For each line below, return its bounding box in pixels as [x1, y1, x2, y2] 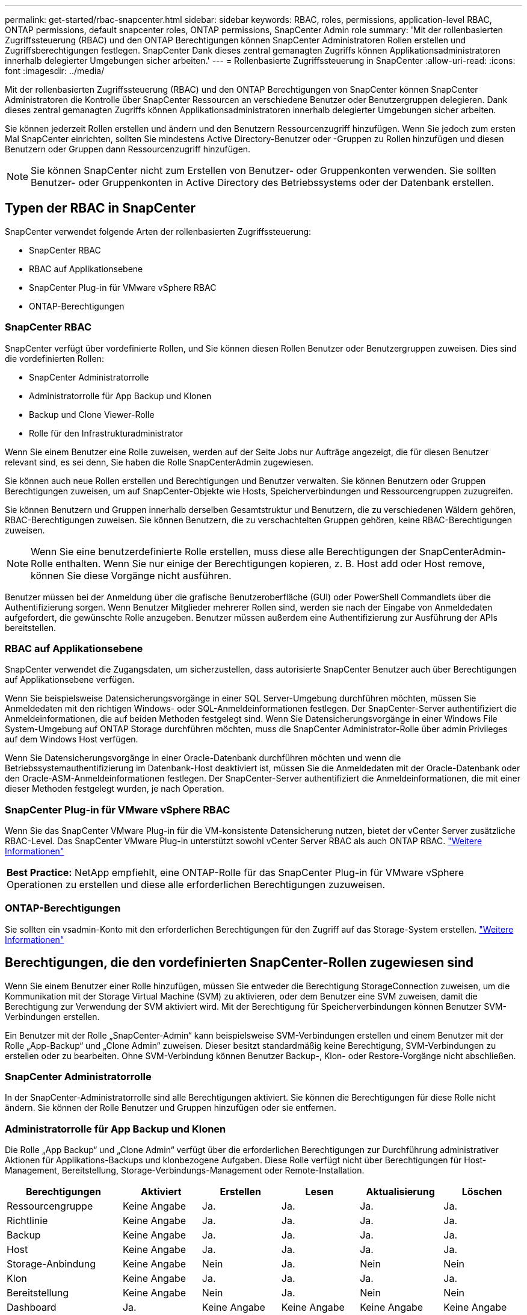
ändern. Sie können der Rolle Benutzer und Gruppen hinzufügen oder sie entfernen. [5, 1102, 337, 1113]
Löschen [461, 1186, 502, 1198]
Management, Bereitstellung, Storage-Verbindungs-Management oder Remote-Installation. [5, 1165, 365, 1176]
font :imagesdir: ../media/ [5, 66, 105, 76]
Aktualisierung [366, 1186, 435, 1198]
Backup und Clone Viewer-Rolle [29, 409, 155, 420]
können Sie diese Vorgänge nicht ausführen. [31, 569, 232, 582]
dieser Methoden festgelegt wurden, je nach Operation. [5, 783, 224, 794]
